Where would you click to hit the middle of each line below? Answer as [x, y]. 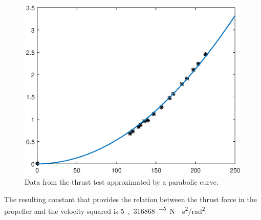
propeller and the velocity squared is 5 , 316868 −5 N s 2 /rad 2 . [106, 210]
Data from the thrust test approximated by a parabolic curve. [122, 181]
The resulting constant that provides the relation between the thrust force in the [131, 199]
